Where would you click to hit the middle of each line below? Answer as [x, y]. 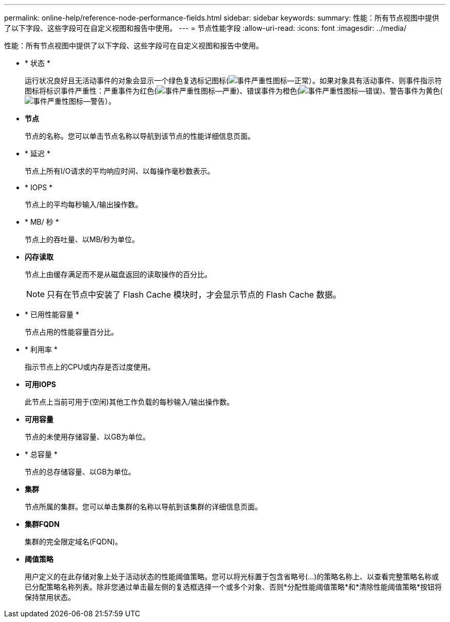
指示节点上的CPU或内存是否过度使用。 [90, 367]
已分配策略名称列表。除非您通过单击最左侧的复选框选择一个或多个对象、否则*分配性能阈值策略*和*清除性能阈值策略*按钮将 [233, 587]
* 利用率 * [41, 349]
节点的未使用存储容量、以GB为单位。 [87, 437]
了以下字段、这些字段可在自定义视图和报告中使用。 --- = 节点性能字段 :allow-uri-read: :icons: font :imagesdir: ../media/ [205, 28]
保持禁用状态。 [50, 597]
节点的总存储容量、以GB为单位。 [80, 472]
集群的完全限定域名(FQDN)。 [73, 542]
